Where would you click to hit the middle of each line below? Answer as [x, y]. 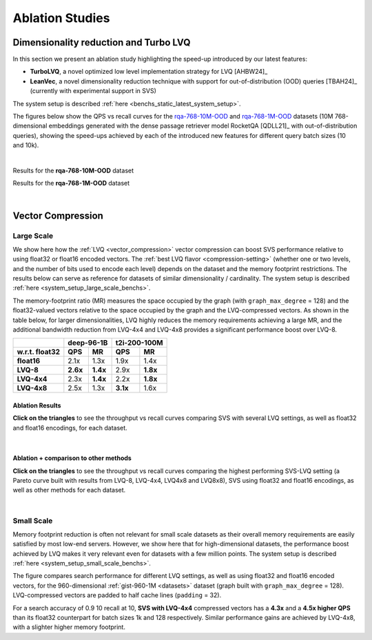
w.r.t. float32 [39, 352]
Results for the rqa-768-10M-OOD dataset [73, 170]
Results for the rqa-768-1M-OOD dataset [71, 183]
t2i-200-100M [139, 343]
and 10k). [26, 146]
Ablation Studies [61, 18]
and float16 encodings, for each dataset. [70, 428]
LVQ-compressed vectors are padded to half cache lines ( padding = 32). [117, 595]
